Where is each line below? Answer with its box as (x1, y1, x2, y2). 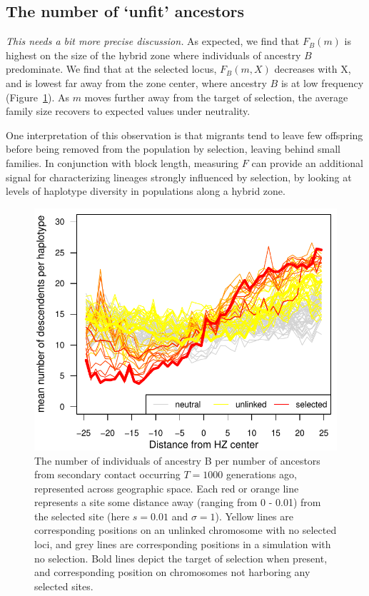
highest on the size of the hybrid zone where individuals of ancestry (6, 47, 301, 62)
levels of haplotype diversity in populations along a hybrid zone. (6, 183, 285, 198)
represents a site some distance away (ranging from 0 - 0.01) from (34, 495, 321, 510)
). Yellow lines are (215, 508, 293, 523)
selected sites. (34, 578, 93, 593)
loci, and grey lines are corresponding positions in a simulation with (34, 537, 331, 552)
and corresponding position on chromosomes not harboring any (34, 565, 310, 580)
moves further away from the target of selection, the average (84, 89, 348, 104)
